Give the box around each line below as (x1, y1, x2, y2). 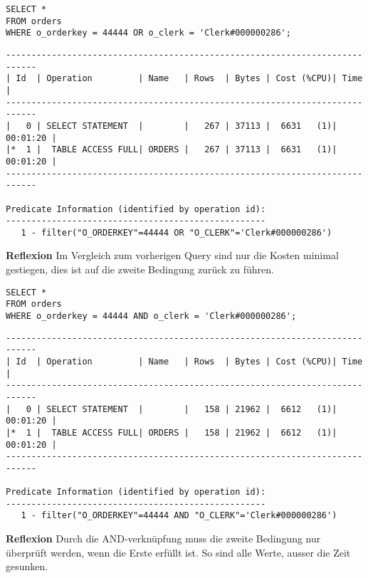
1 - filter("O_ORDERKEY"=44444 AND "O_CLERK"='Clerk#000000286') (21, 510, 337, 521)
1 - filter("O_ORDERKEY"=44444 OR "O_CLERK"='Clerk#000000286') (21, 227, 332, 238)
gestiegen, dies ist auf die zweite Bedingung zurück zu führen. (6, 262, 274, 277)
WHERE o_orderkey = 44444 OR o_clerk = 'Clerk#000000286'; (6, 28, 291, 38)
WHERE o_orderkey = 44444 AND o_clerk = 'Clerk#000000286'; (6, 310, 297, 321)
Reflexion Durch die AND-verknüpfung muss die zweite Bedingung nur (6, 531, 321, 546)
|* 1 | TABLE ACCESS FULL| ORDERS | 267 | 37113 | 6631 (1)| (6, 144, 337, 155)
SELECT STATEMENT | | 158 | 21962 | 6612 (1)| (46, 404, 337, 414)
